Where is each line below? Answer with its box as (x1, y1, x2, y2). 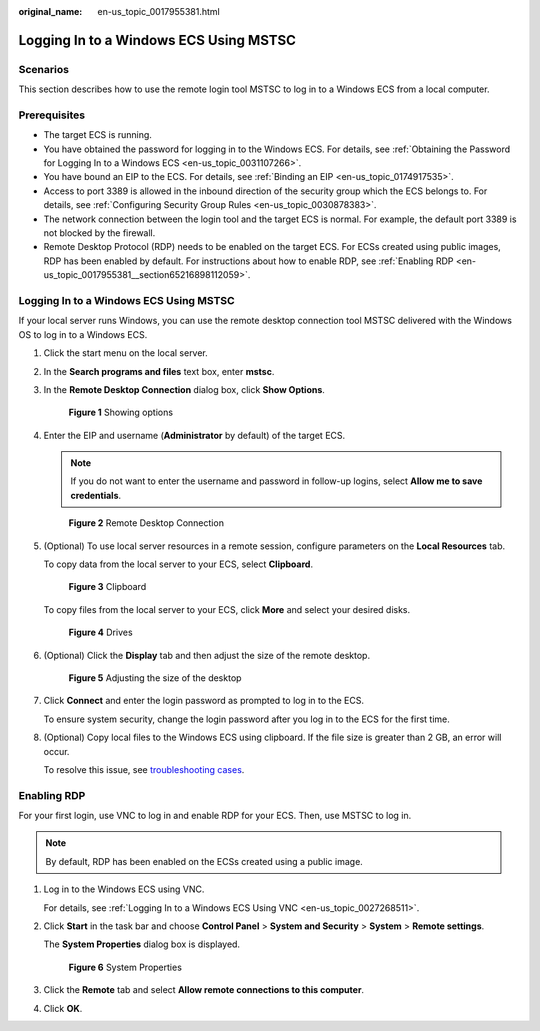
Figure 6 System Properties (68, 961, 182, 973)
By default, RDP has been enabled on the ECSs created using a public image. (45, 855, 364, 867)
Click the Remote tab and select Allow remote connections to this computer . (43, 984, 365, 996)
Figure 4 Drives (68, 626, 134, 639)
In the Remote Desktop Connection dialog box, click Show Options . (43, 383, 325, 395)
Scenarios (18, 62, 70, 76)
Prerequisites (18, 108, 85, 122)
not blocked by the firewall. (43, 227, 156, 239)
